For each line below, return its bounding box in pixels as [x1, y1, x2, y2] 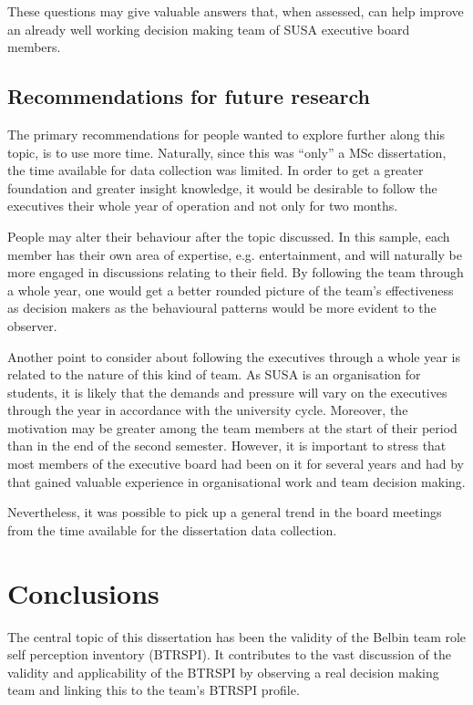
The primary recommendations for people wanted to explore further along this [7, 124, 445, 143]
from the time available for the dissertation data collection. [7, 520, 337, 539]
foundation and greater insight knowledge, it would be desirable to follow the [7, 178, 437, 197]
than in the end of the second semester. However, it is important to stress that [7, 436, 447, 455]
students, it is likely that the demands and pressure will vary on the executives [7, 382, 447, 401]
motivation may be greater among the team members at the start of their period [7, 418, 458, 437]
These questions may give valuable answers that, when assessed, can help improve [7, 2, 464, 20]
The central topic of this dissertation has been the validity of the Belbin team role [7, 627, 467, 646]
